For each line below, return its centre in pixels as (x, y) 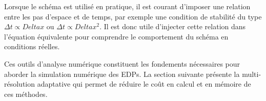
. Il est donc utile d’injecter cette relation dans (173, 26)
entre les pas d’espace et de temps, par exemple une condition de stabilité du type (133, 16)
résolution (20, 84)
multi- (252, 74)
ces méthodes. (26, 94)
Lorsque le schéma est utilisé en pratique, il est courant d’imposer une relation (127, 6)
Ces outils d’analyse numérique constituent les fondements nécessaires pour (122, 63)
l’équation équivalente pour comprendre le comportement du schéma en (116, 36)
